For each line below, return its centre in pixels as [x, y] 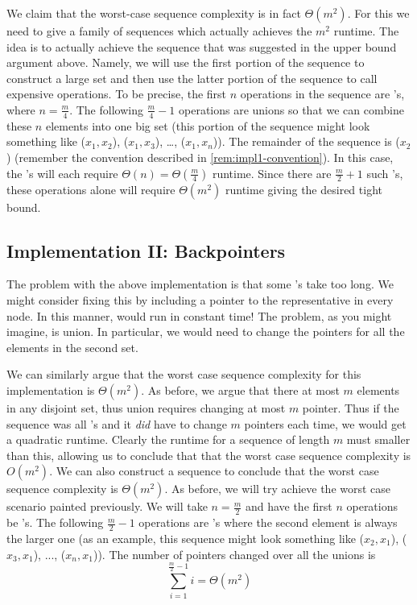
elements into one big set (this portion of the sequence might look [208, 125]
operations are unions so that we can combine [291, 109]
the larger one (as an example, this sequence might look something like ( [186, 538]
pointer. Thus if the [351, 407]
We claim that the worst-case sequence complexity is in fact [154, 13]
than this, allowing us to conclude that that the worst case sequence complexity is [209, 455]
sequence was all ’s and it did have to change [117, 423]
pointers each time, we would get [325, 423]
